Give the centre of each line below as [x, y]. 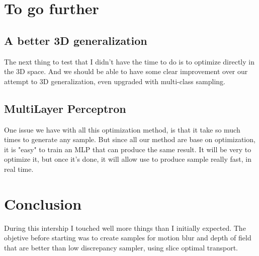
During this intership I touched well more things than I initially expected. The [125, 228]
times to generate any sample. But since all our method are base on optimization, [130, 139]
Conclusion [43, 203]
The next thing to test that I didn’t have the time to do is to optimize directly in [129, 61]
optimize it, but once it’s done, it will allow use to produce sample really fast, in [128, 159]
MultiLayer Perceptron [65, 108]
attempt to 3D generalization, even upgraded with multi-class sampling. [115, 81]
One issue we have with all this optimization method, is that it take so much [122, 129]
